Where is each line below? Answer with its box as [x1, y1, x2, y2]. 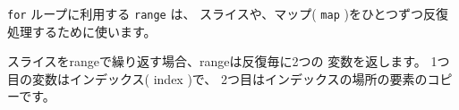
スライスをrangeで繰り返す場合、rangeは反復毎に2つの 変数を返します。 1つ [7, 52, 450, 71]
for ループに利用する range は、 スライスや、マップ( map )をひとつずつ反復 [7, 4, 448, 22]
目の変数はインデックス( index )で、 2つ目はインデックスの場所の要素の [7, 69, 428, 88]
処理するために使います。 [7, 21, 157, 40]
